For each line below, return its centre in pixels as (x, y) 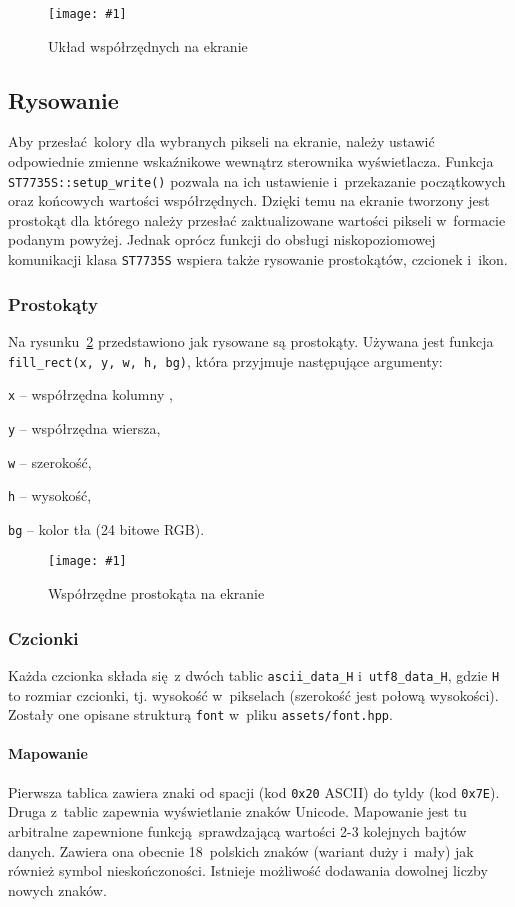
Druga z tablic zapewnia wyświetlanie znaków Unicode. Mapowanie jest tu (237, 811)
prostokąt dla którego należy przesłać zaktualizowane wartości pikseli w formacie (257, 219)
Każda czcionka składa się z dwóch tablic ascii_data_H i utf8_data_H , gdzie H (254, 674)
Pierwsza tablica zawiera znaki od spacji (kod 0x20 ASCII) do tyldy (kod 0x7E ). (254, 791)
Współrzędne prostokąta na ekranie (156, 593)
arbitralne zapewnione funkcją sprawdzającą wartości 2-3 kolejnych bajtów (237, 830)
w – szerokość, (50, 461)
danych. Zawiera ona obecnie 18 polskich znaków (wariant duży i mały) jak (241, 850)
